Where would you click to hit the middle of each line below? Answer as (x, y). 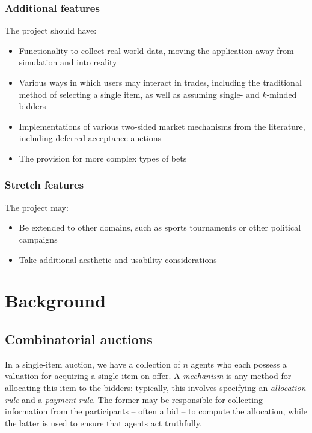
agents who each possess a (239, 364)
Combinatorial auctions (79, 338)
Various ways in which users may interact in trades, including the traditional (160, 82)
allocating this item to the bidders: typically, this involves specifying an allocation (155, 387)
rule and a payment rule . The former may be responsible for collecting (134, 399)
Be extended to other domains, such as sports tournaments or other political (160, 227)
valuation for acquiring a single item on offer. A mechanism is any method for (148, 376)
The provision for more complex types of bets (103, 158)
